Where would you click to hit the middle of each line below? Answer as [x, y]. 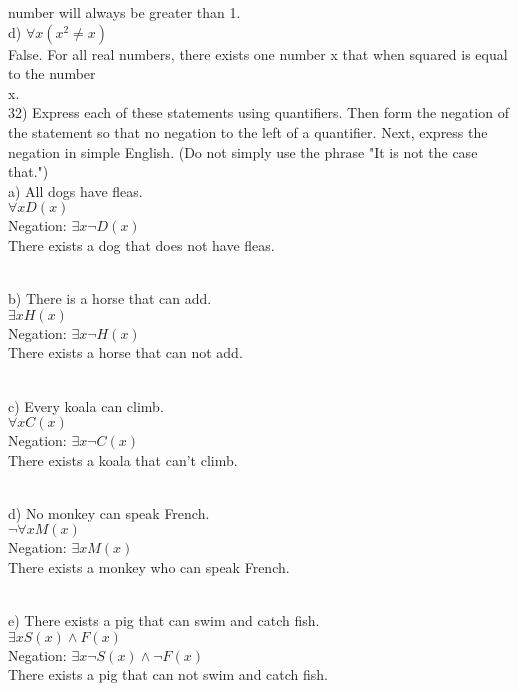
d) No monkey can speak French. [109, 512]
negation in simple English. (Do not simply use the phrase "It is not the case [243, 151]
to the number [52, 73]
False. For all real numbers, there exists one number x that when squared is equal [258, 53]
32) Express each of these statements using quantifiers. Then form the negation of [258, 112]
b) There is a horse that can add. [110, 298]
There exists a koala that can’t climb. [123, 459]
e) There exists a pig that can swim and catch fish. [164, 620]
